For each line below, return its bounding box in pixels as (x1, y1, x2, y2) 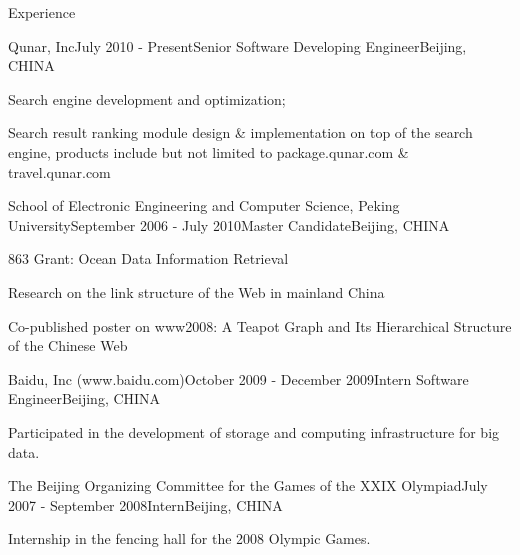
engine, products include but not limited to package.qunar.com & (8, 141, 409, 162)
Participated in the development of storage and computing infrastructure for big (8, 421, 500, 442)
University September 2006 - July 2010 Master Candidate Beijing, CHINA (8, 214, 450, 235)
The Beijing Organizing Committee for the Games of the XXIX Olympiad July (8, 475, 488, 496)
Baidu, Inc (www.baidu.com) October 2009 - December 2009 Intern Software (8, 368, 469, 389)
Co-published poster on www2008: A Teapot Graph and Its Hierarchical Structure (8, 315, 512, 336)
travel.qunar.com (8, 161, 111, 182)
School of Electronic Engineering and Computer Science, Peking (8, 195, 400, 216)
